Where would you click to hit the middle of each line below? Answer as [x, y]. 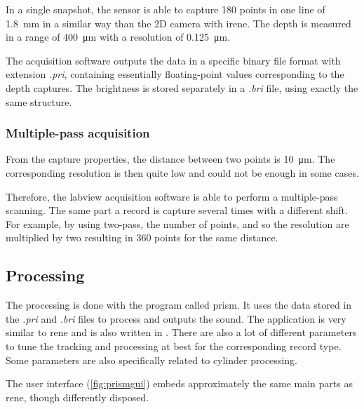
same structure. [39, 101]
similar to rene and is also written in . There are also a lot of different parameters [181, 332]
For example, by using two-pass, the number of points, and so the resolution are [177, 223]
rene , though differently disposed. [77, 397]
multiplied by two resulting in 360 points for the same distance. [142, 237]
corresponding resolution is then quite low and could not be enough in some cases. [182, 172]
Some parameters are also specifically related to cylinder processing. [151, 360]
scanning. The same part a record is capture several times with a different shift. [177, 210]
